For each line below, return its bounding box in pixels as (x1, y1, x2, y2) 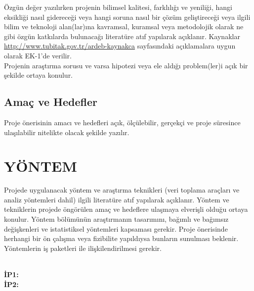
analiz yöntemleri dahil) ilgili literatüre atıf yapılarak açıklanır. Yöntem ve (4, 194, 229, 204)
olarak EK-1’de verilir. (4, 50, 72, 60)
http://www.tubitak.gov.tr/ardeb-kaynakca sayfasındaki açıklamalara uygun (4, 41, 236, 51)
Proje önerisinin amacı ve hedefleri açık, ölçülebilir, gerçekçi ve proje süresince (4, 117, 241, 127)
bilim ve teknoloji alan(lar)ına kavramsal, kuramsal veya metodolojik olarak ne (4, 21, 244, 32)
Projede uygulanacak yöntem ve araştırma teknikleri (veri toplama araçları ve (4, 185, 240, 195)
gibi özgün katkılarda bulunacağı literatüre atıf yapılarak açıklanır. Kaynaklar (4, 31, 240, 41)
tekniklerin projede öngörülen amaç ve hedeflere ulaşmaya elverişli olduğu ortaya (4, 204, 248, 214)
